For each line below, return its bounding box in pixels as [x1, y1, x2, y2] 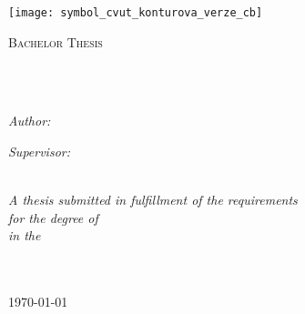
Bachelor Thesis [8, 32, 103, 51]
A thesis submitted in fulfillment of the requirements [8, 190, 298, 209]
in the [8, 226, 41, 245]
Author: [8, 111, 51, 130]
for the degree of [8, 208, 98, 227]
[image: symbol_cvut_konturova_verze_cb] [8, 6, 263, 19]
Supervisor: [8, 142, 70, 161]
